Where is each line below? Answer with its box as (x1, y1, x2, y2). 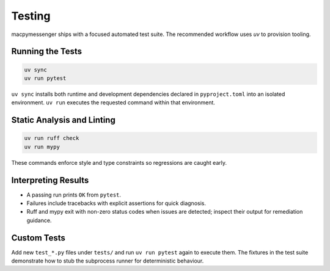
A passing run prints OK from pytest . (26, 191, 122, 198)
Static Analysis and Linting (11, 115, 116, 125)
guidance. (26, 217, 52, 224)
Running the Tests (11, 46, 82, 57)
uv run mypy (24, 143, 61, 150)
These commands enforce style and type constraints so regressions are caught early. (11, 159, 227, 166)
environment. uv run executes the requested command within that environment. (11, 99, 215, 106)
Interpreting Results (11, 175, 89, 186)
